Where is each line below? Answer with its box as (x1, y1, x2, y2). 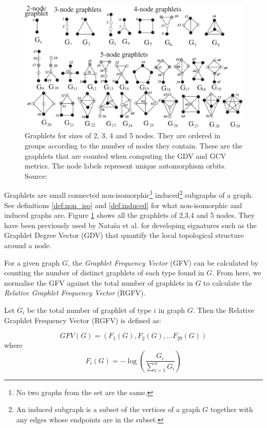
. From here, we (212, 267, 261, 278)
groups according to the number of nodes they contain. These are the (25, 140, 242, 151)
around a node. (4, 240, 52, 250)
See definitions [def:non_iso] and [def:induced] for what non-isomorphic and (4, 199, 242, 210)
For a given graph (4, 257, 60, 268)
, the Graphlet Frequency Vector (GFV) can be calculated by (68, 257, 259, 268)
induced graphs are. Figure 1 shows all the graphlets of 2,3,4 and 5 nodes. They (4, 210, 255, 220)
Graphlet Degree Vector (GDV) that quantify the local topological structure (4, 230, 244, 240)
